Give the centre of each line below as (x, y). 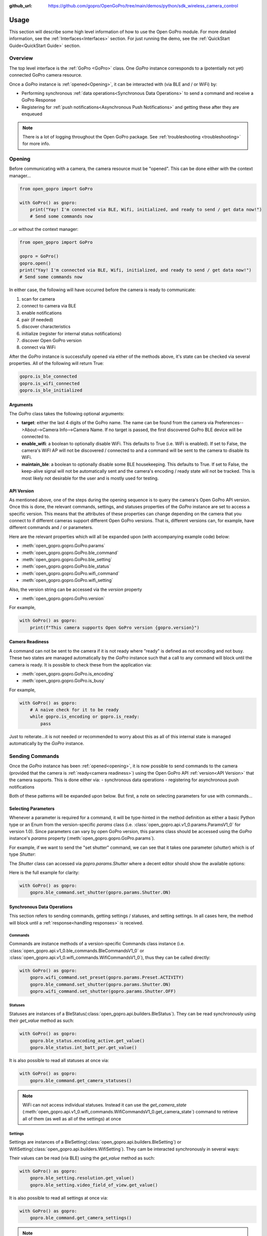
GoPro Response (39, 100)
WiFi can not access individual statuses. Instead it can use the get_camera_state (105, 1104)
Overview (21, 58)
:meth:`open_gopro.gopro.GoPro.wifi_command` (70, 573)
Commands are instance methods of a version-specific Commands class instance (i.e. (97, 944)
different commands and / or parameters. (51, 528)
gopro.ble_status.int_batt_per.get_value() (83, 1048)
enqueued (32, 114)
